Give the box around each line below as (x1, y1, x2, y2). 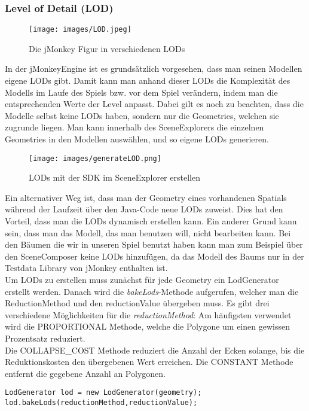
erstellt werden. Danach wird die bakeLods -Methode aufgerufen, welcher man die (5, 285, 299, 297)
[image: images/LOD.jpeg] (29, 25, 131, 34)
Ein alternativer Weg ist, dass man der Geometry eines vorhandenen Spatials (5, 191, 287, 203)
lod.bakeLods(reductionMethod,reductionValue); (5, 398, 198, 407)
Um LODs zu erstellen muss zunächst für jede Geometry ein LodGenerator (5, 273, 279, 286)
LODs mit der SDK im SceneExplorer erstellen (29, 171, 200, 184)
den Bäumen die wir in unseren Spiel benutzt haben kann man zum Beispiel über (5, 238, 303, 251)
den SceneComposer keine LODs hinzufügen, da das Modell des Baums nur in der (5, 249, 304, 262)
